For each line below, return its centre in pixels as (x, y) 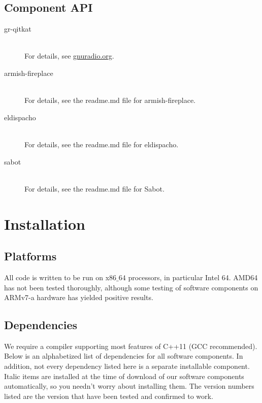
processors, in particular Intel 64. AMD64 (193, 277)
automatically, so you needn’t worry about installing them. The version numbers (129, 386)
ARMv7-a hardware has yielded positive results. (79, 297)
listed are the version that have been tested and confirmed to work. (109, 396)
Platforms (30, 256)
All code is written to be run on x (57, 277)
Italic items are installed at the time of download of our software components (124, 376)
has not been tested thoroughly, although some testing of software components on (131, 287)
